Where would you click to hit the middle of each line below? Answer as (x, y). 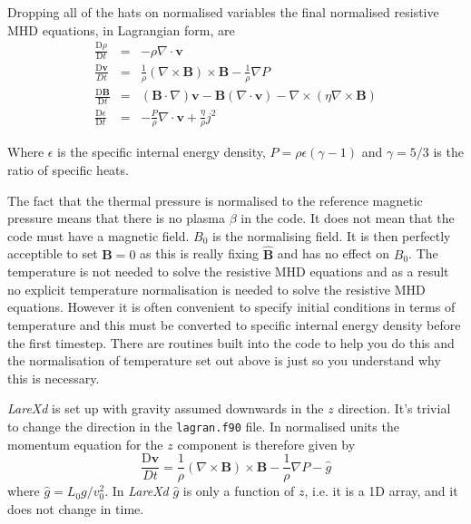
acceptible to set (53, 253)
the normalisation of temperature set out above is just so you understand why (224, 360)
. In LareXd (137, 491)
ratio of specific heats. (68, 170)
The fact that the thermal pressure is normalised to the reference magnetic (215, 200)
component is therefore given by (266, 444)
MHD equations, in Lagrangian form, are (121, 29)
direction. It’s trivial (394, 408)
